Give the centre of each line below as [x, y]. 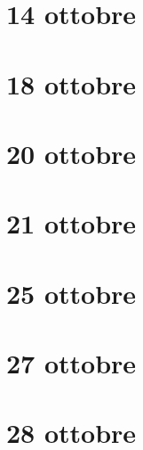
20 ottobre [71, 153]
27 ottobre [71, 363]
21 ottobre [71, 223]
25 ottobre [71, 293]
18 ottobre [71, 83]
